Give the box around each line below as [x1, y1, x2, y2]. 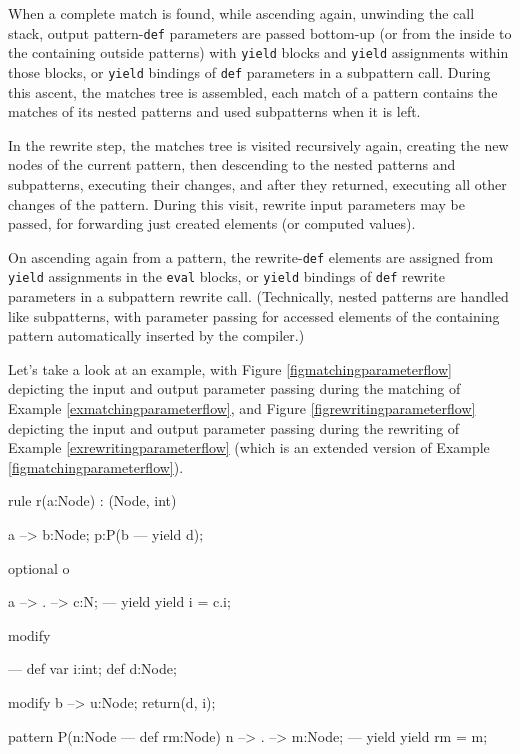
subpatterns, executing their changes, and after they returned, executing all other [8, 173, 507, 194]
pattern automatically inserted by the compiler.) [8, 325, 305, 346]
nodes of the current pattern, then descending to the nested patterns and [8, 154, 456, 175]
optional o [8, 557, 70, 578]
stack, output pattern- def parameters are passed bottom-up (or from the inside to [8, 22, 512, 43]
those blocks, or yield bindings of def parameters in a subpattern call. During [8, 61, 491, 82]
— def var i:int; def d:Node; [8, 658, 177, 679]
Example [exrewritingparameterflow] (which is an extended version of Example [8, 437, 490, 458]
